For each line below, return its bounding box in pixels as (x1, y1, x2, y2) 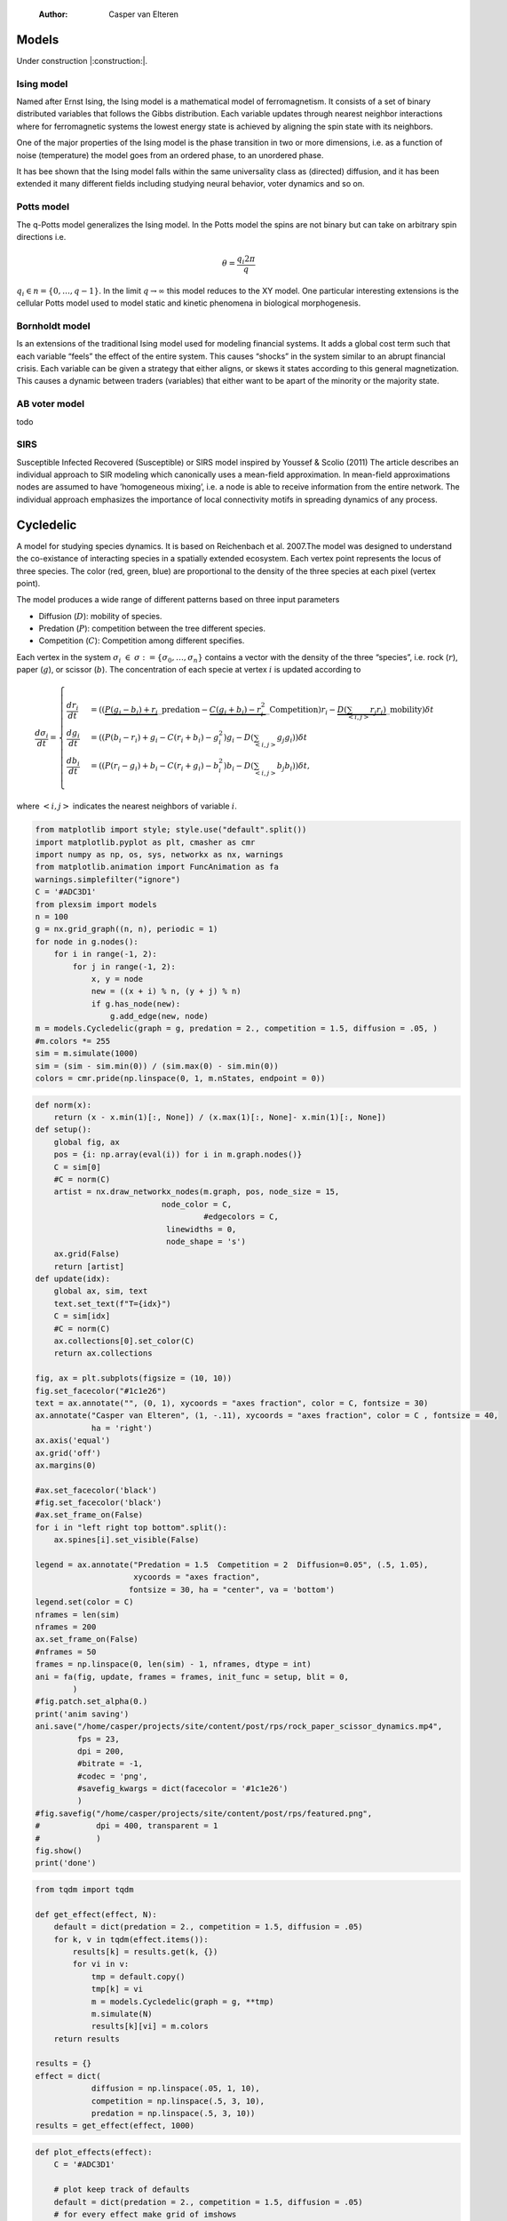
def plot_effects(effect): (35, 2147, 153, 2157)
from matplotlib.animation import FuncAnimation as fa (35, 862, 279, 872)
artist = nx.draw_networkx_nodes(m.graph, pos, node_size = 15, (53, 1187, 340, 1197)
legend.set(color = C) (35, 1597, 134, 1607)
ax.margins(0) (35, 1460, 97, 1470)
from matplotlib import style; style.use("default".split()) (35, 824, 307, 835)
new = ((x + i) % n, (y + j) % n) (91, 986, 242, 997)
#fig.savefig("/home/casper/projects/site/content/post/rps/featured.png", (35, 1808, 373, 1819)
